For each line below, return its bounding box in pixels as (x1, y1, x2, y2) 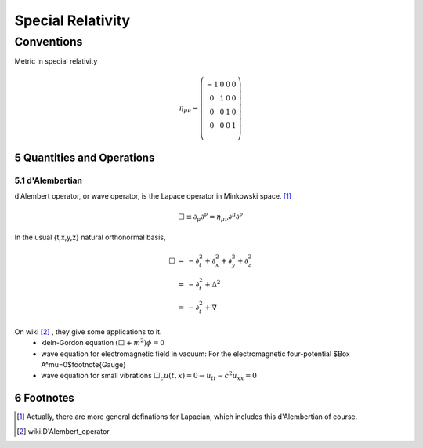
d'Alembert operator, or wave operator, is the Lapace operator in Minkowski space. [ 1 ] (14, 191, 291, 201)
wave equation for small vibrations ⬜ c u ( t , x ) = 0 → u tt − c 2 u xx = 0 (41, 370, 258, 382)
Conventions (14, 35, 83, 49)
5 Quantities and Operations (14, 151, 155, 164)
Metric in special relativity (14, 56, 98, 66)
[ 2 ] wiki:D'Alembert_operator (16, 426, 110, 435)
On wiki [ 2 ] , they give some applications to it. (14, 326, 162, 337)
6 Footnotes (14, 392, 74, 405)
